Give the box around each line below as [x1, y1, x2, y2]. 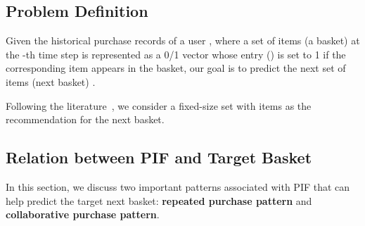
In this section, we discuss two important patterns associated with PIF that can [6, 179, 350, 194]
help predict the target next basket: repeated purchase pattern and [6, 193, 312, 208]
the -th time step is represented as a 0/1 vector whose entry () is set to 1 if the [6, 46, 346, 61]
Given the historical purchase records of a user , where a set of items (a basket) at [6, 33, 360, 48]
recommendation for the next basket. [6, 112, 165, 127]
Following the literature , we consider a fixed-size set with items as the [6, 98, 312, 113]
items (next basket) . [6, 74, 96, 89]
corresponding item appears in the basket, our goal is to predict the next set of [6, 61, 346, 75]
